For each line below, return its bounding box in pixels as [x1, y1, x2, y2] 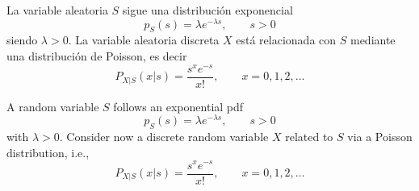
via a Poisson [347, 128, 413, 145]
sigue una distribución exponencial [122, 2, 293, 18]
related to [285, 128, 333, 145]
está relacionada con [236, 31, 337, 48]
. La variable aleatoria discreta [68, 31, 220, 48]
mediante [350, 31, 396, 48]
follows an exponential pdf [113, 98, 244, 114]
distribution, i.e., [6, 143, 90, 160]
